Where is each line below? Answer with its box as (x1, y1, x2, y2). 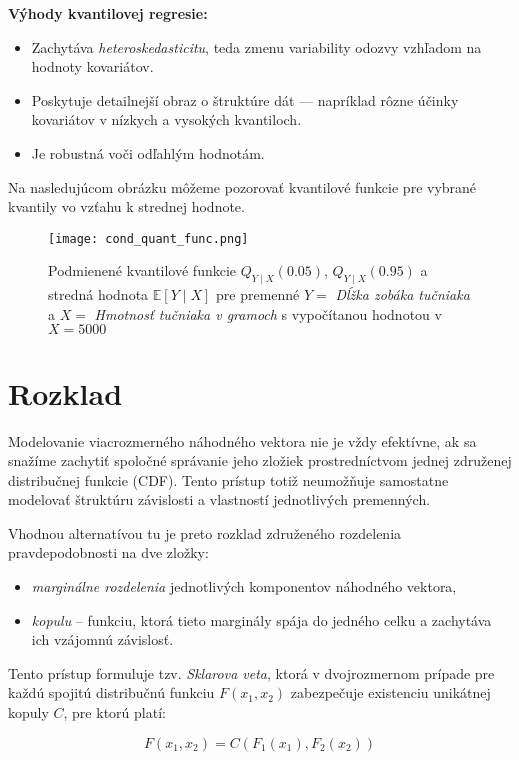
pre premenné (216, 284, 300, 305)
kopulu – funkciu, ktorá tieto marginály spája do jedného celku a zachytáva (31, 609, 492, 630)
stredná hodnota (48, 284, 149, 305)
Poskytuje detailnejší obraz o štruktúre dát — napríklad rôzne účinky (31, 89, 459, 110)
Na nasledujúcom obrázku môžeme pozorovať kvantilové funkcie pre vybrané (8, 176, 477, 197)
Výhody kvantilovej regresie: (8, 3, 208, 23)
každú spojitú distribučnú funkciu (8, 682, 215, 703)
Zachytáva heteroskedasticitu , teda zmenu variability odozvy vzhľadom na (31, 36, 482, 57)
